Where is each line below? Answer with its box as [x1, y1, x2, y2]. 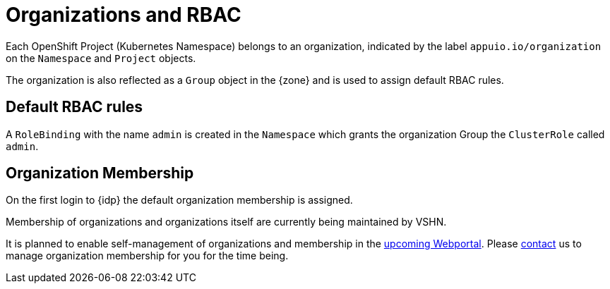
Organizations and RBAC [6, 3, 241, 27]
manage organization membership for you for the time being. [6, 250, 289, 262]
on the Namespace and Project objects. [6, 51, 196, 64]
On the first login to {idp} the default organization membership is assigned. [6, 194, 353, 207]
